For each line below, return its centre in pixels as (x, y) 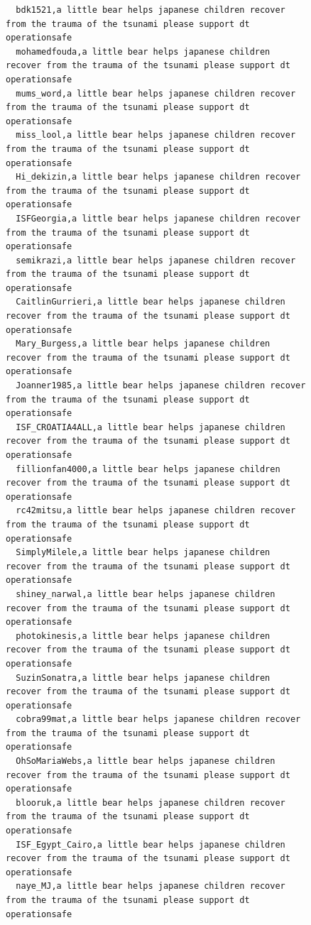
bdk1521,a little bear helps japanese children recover (151, 10)
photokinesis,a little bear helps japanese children (143, 636)
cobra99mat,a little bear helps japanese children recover (158, 719)
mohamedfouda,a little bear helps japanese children (143, 51)
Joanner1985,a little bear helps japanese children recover (161, 386)
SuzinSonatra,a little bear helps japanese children (143, 678)
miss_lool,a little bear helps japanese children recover (156, 135)
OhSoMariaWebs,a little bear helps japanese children (146, 761)
